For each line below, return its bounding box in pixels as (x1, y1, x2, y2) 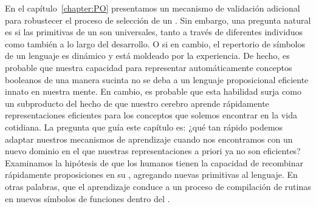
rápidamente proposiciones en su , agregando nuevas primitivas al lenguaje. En (5, 168, 298, 181)
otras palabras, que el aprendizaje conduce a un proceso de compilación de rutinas (5, 180, 311, 192)
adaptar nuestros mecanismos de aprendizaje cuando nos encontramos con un (5, 132, 293, 145)
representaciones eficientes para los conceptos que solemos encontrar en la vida (5, 109, 297, 121)
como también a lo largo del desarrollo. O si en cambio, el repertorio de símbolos (5, 37, 306, 50)
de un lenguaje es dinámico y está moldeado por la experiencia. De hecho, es (5, 49, 290, 62)
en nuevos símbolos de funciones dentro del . (5, 192, 170, 205)
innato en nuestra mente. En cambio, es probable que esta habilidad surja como (5, 85, 301, 98)
